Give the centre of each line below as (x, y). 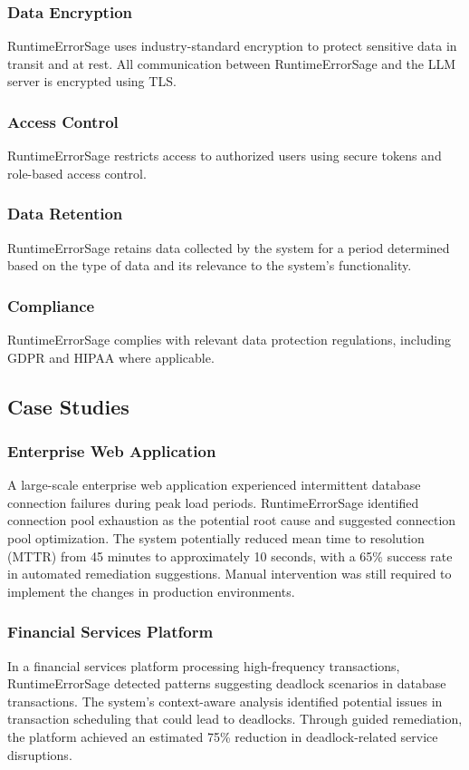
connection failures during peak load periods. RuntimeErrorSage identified (213, 502)
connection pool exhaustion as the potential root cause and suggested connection (232, 520)
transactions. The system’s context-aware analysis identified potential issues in (225, 701)
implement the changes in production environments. (151, 591)
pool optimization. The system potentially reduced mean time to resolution (216, 538)
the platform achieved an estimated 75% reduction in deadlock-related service (223, 736)
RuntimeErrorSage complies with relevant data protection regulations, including (230, 340)
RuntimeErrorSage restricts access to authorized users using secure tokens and (225, 156)
